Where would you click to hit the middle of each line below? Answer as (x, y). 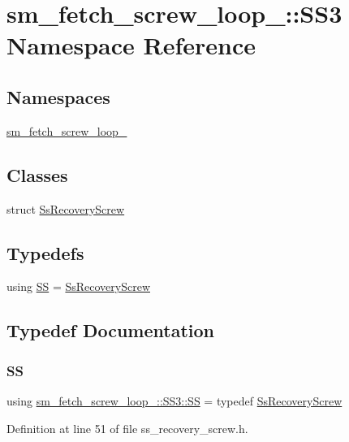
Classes (37, 174)
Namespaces (58, 96)
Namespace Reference (131, 45)
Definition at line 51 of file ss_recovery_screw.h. (127, 428)
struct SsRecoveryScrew (66, 208)
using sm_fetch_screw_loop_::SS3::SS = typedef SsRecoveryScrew (174, 400)
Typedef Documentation (110, 330)
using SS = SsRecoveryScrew (78, 286)
